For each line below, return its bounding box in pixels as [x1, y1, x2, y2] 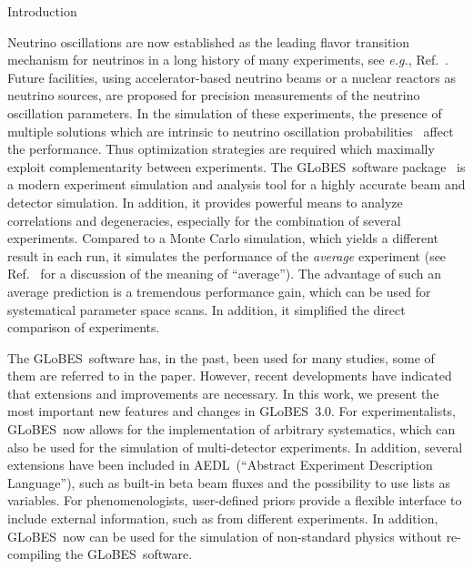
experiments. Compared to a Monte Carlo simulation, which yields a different [7, 229, 439, 248]
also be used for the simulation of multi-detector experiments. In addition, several [7, 437, 463, 456]
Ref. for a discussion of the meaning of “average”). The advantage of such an [7, 264, 441, 283]
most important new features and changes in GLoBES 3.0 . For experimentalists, [7, 401, 456, 421]
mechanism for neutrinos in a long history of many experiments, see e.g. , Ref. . [7, 50, 448, 69]
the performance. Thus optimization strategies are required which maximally [7, 139, 435, 158]
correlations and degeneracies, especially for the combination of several [7, 210, 401, 229]
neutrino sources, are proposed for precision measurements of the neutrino [7, 86, 420, 105]
